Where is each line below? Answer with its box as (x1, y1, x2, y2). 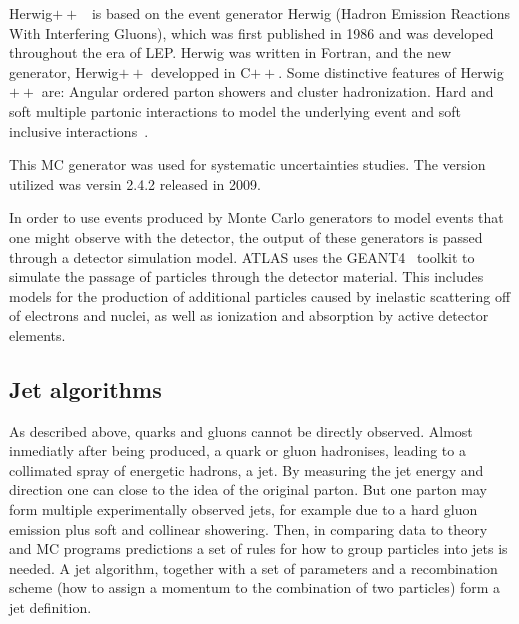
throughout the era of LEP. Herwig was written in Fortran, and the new (9, 42, 452, 63)
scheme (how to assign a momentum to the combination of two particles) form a (9, 577, 501, 598)
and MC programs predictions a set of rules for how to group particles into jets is (9, 538, 508, 559)
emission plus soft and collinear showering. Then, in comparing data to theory (9, 518, 488, 539)
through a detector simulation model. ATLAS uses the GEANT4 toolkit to (9, 246, 475, 267)
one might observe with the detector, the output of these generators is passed (9, 226, 483, 247)
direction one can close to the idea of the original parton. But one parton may (9, 479, 487, 500)
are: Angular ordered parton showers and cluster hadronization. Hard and (41, 81, 494, 102)
